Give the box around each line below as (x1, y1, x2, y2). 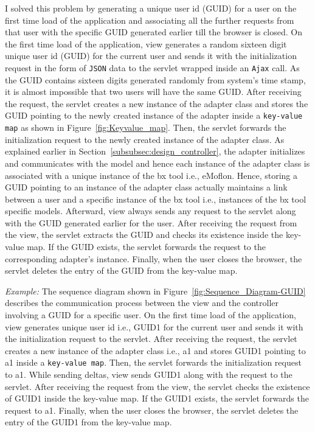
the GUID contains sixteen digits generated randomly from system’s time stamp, (5, 73, 306, 86)
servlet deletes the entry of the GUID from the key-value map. (5, 264, 238, 277)
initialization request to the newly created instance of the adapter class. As (5, 133, 285, 145)
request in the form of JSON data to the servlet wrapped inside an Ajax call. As (5, 61, 300, 74)
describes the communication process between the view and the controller (5, 296, 279, 309)
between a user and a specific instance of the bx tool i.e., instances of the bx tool (5, 192, 306, 205)
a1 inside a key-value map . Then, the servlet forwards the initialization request (5, 356, 302, 369)
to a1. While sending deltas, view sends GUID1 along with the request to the (5, 368, 292, 381)
